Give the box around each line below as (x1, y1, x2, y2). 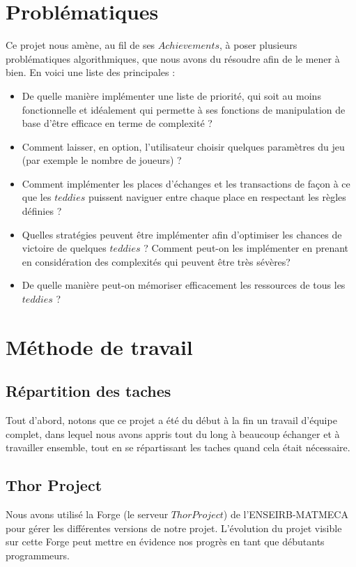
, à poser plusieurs (219, 38, 297, 52)
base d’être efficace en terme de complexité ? (22, 116, 212, 130)
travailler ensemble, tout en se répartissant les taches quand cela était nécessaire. (6, 440, 350, 455)
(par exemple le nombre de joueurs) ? (22, 153, 182, 167)
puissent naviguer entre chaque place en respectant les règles (88, 190, 346, 204)
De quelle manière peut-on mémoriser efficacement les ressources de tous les (22, 278, 346, 292)
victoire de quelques (22, 241, 107, 255)
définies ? (22, 204, 62, 218)
